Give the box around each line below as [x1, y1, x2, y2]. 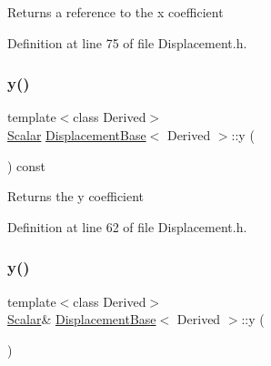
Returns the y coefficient [7, 187, 145, 206]
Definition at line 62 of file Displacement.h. [7, 217, 247, 236]
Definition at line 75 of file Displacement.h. [7, 33, 247, 52]
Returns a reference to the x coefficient [7, 3, 224, 21]
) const [7, 156, 46, 175]
